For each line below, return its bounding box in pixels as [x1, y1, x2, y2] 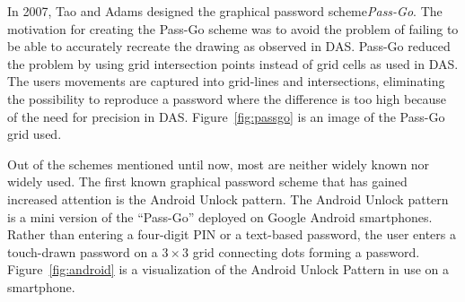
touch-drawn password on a [7, 242, 158, 261]
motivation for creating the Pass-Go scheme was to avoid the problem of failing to [7, 19, 459, 38]
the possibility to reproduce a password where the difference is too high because [7, 89, 447, 108]
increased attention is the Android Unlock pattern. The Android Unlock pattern [7, 189, 449, 208]
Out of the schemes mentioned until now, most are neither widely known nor [7, 154, 430, 173]
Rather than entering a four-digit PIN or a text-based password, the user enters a [7, 225, 456, 244]
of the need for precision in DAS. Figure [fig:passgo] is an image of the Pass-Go [7, 107, 445, 125]
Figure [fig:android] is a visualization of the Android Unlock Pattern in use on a [7, 260, 450, 279]
